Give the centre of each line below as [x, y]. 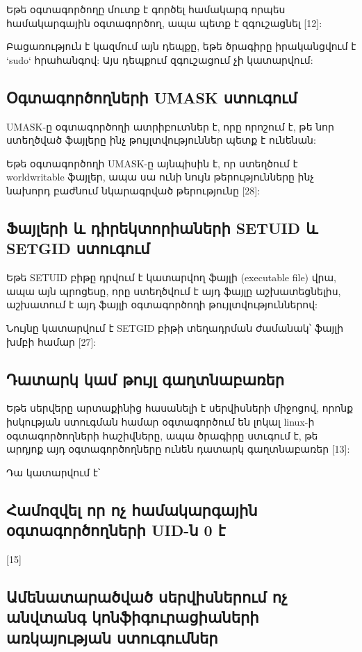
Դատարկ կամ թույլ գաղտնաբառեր [146, 379]
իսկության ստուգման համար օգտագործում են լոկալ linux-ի [161, 421]
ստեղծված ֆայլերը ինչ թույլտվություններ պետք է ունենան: [161, 140]
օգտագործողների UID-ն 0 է [116, 530]
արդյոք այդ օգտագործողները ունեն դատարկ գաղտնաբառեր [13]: [178, 449]
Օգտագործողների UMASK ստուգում [152, 97]
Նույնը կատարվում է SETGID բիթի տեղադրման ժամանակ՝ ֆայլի [175, 327]
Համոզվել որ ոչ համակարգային [132, 509]
